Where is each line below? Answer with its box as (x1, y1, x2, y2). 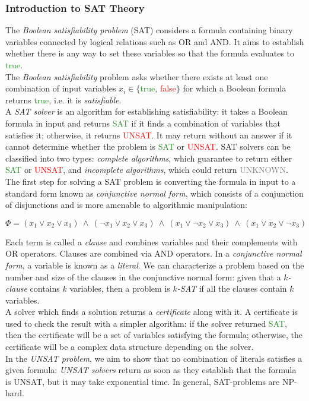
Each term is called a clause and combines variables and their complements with (5, 235, 298, 248)
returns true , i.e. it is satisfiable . (5, 93, 122, 106)
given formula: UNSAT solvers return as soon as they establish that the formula (5, 364, 297, 376)
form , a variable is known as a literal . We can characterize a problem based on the (5, 258, 304, 271)
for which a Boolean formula (183, 82, 286, 94)
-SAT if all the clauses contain (177, 282, 287, 295)
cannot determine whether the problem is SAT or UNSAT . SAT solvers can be (5, 140, 291, 153)
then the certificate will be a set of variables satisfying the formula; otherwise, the (5, 329, 303, 341)
